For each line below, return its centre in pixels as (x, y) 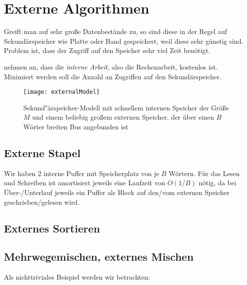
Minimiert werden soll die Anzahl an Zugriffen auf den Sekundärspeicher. (113, 76)
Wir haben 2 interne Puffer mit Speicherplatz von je (82, 173)
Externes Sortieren (52, 228)
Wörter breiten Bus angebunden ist (76, 126)
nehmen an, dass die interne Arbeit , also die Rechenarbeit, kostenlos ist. (111, 66)
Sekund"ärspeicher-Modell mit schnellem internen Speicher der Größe (126, 107)
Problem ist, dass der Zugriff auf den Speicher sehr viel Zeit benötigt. (107, 50)
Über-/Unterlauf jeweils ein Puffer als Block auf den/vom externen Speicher (117, 192)
